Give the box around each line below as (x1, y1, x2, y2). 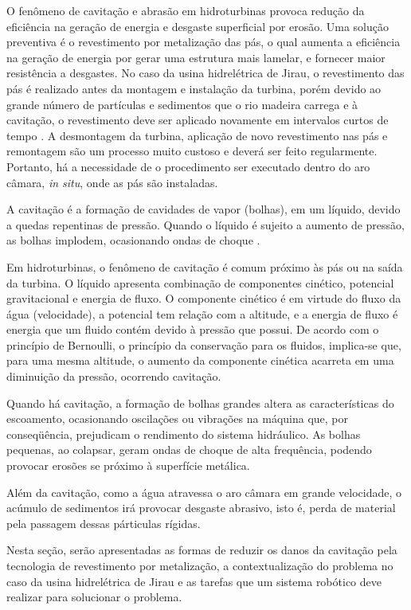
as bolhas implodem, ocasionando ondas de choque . (6, 232, 260, 248)
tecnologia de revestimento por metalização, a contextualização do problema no (6, 557, 393, 573)
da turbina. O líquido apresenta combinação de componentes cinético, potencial (6, 274, 394, 291)
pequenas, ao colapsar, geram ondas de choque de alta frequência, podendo (6, 441, 372, 458)
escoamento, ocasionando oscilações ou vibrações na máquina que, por (6, 410, 349, 427)
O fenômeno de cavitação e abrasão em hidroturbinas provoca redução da (6, 2, 365, 18)
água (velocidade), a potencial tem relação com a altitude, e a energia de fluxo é (6, 305, 398, 322)
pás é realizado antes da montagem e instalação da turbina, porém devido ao (6, 80, 382, 96)
